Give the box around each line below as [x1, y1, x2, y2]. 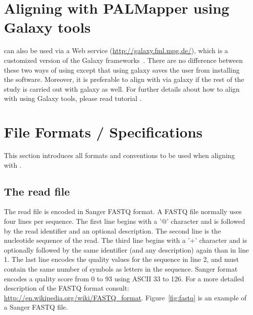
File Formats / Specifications [4, 122, 203, 142]
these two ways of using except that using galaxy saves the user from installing [4, 64, 240, 75]
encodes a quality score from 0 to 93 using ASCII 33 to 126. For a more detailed [4, 273, 244, 283]
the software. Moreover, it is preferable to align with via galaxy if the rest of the [4, 74, 244, 84]
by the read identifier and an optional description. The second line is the [4, 225, 221, 236]
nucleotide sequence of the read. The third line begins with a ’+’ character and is [4, 235, 247, 245]
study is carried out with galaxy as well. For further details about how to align [4, 83, 240, 94]
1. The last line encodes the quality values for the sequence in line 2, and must [4, 254, 239, 264]
